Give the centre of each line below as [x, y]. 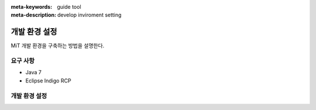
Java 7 [34, 73]
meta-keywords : [32, 7]
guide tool [69, 7]
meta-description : [34, 15]
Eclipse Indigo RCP [48, 80]
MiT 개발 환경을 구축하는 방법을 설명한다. [58, 46]
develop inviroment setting [90, 15]
